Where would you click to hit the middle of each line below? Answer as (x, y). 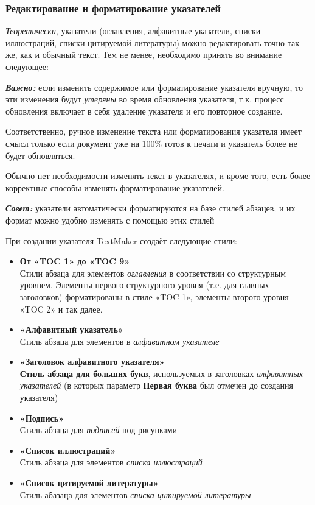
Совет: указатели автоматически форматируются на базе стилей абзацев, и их (151, 208)
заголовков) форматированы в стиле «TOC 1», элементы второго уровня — (160, 296)
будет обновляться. (40, 155)
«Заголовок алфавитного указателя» (92, 362)
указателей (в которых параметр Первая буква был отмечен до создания (156, 385)
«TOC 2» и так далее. (61, 309)
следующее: (27, 66)
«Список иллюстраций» (68, 450)
